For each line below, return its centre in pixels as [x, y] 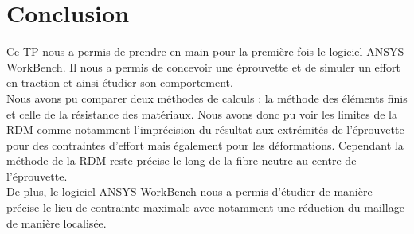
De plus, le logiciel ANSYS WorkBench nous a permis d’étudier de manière [189, 191]
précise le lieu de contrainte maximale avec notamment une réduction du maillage [205, 207]
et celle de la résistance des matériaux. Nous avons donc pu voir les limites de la [202, 113]
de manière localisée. [57, 222]
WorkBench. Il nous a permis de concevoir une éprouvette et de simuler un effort [203, 66]
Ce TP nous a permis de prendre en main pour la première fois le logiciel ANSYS [205, 51]
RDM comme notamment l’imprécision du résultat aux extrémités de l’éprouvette [205, 129]
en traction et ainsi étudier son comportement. [120, 82]
